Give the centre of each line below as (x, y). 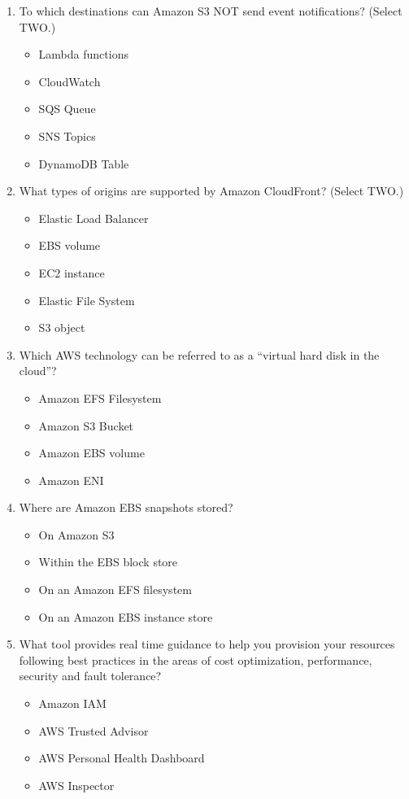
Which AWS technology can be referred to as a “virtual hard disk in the (199, 354)
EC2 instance (72, 272)
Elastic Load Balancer (94, 218)
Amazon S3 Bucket (86, 425)
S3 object (62, 327)
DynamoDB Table (84, 163)
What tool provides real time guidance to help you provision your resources (207, 644)
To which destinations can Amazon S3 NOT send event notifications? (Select (211, 11)
